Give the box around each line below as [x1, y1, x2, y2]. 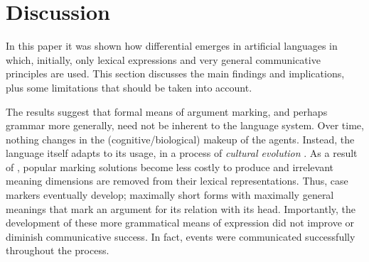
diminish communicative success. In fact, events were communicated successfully [6, 229, 355, 244]
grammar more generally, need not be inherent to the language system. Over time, [6, 118, 364, 133]
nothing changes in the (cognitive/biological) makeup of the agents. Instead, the [6, 131, 355, 146]
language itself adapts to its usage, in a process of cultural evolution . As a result [6, 146, 358, 160]
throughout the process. [6, 243, 109, 258]
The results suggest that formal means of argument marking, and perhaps [6, 104, 328, 119]
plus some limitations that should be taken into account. [6, 80, 252, 94]
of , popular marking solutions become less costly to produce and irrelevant [6, 159, 334, 174]
